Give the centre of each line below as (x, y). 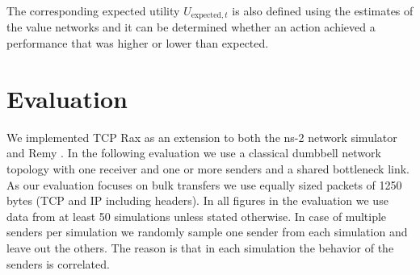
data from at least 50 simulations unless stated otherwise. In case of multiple (197, 216)
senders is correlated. (58, 263)
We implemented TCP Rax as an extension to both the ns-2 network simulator (202, 137)
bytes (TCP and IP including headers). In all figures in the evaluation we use (197, 200)
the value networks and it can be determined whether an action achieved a (191, 27)
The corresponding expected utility (93, 10)
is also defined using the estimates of (323, 10)
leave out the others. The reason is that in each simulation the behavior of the (200, 247)
